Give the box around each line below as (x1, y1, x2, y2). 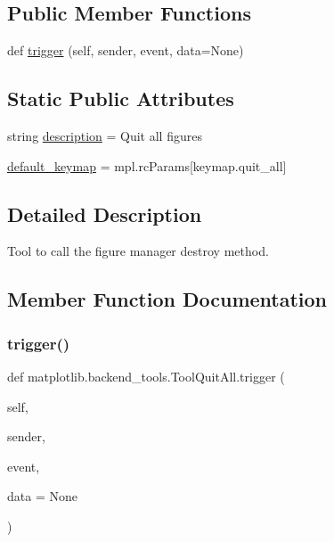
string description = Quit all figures (7, 127, 202, 144)
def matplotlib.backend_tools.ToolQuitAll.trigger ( (7, 366, 285, 385)
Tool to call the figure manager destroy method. (7, 242, 269, 260)
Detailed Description (7, 200, 202, 227)
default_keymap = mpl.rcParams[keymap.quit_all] (7, 156, 287, 175)
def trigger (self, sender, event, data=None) (7, 41, 244, 60)
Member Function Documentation (7, 285, 328, 313)
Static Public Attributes (7, 85, 234, 112)
